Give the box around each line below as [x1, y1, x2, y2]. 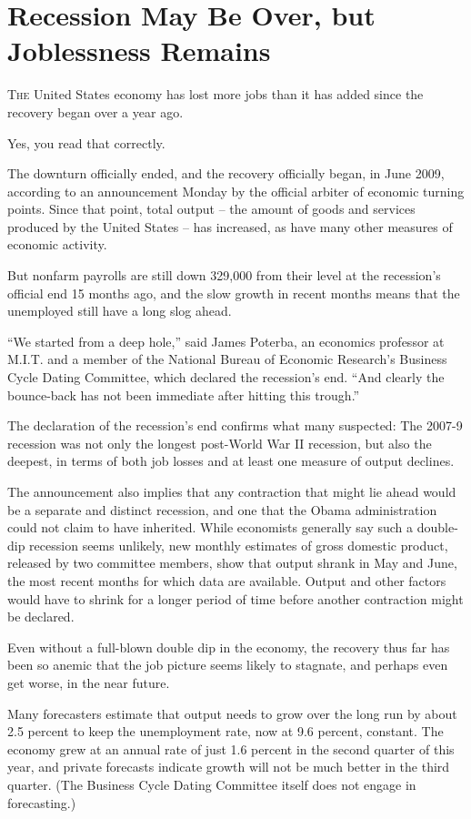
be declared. [7, 607, 75, 626]
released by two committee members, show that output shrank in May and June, [7, 553, 457, 572]
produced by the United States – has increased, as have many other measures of [7, 217, 453, 236]
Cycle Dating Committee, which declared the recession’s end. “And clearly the [7, 368, 445, 387]
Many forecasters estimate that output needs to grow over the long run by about [7, 703, 457, 723]
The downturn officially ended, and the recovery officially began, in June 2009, [7, 164, 445, 183]
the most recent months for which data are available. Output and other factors [7, 571, 446, 590]
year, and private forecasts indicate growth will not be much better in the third [7, 757, 450, 776]
